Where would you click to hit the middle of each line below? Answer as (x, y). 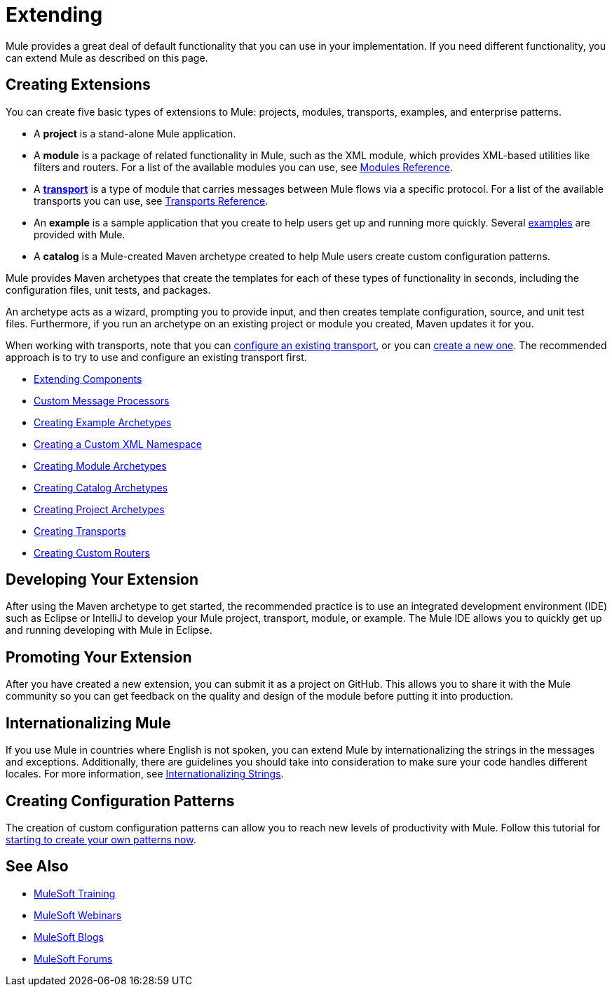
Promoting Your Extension (99, 657)
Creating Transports (80, 531)
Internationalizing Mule (88, 723)
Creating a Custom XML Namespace (118, 444)
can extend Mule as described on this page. (107, 57)
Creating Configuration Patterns (120, 801)
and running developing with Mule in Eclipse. (109, 630)
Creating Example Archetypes (103, 422)
